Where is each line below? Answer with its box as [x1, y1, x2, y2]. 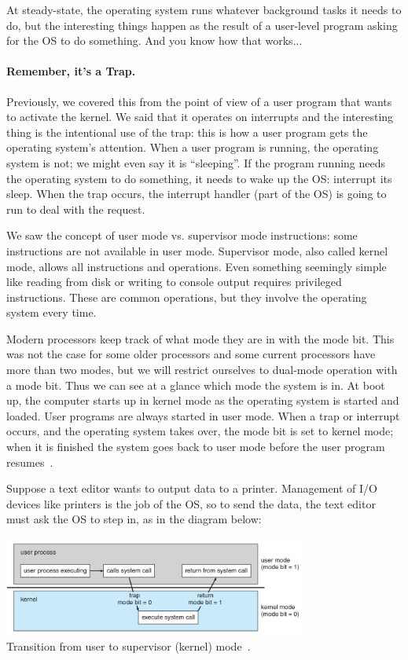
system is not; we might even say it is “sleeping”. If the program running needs [6, 154, 386, 170]
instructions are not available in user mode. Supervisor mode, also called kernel [6, 242, 388, 258]
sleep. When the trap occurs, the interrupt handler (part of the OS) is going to [6, 185, 387, 202]
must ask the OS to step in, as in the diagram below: [6, 511, 262, 527]
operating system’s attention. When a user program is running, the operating [6, 139, 379, 156]
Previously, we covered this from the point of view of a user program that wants [6, 93, 392, 109]
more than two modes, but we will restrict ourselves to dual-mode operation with [6, 361, 398, 378]
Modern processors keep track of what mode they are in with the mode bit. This [6, 330, 395, 346]
